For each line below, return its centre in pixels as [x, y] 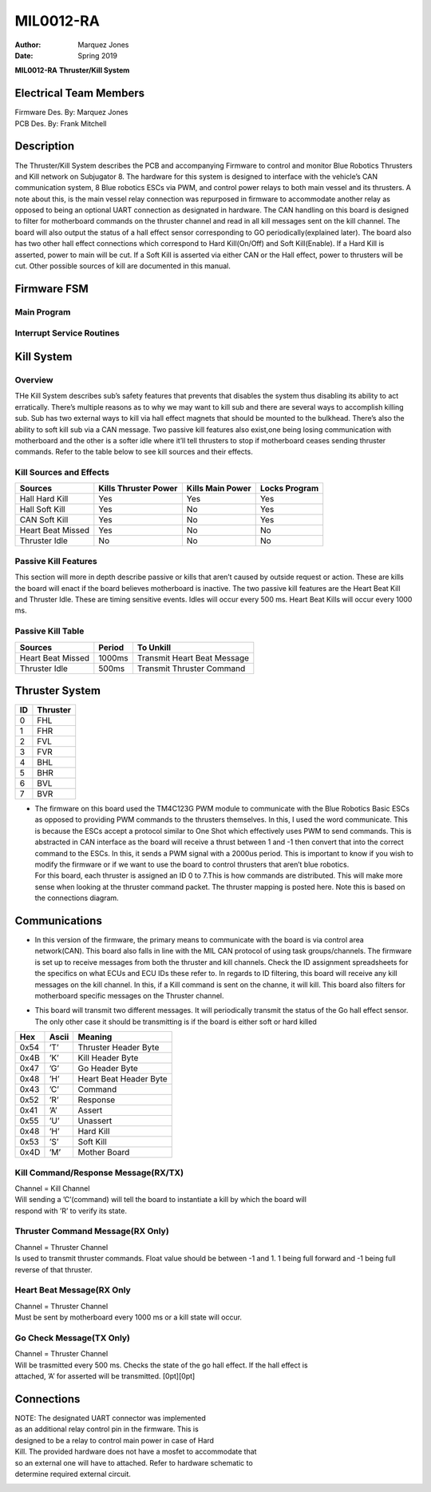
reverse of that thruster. [54, 1269]
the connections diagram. [77, 898]
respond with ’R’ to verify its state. [71, 1211]
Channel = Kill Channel [52, 1188]
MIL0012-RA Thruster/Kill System [72, 70]
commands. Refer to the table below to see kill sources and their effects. [134, 452]
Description [45, 147]
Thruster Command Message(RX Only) [92, 1232]
